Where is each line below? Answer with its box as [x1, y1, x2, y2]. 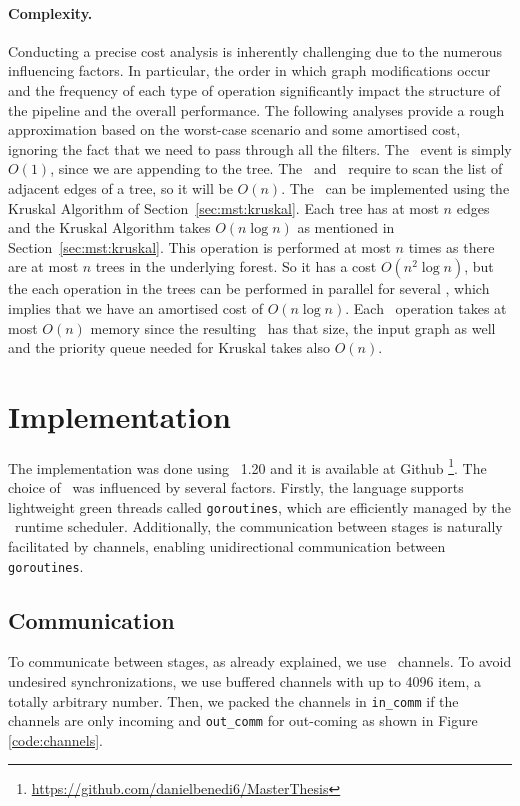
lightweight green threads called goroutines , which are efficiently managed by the [8, 496, 512, 517]
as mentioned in [297, 217, 395, 238]
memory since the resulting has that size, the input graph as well [90, 317, 496, 338]
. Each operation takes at [345, 297, 507, 318]
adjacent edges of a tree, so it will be [8, 177, 233, 198]
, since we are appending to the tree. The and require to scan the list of [50, 158, 503, 179]
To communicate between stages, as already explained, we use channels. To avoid [8, 651, 512, 672]
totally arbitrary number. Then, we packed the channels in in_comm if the [8, 690, 459, 711]
